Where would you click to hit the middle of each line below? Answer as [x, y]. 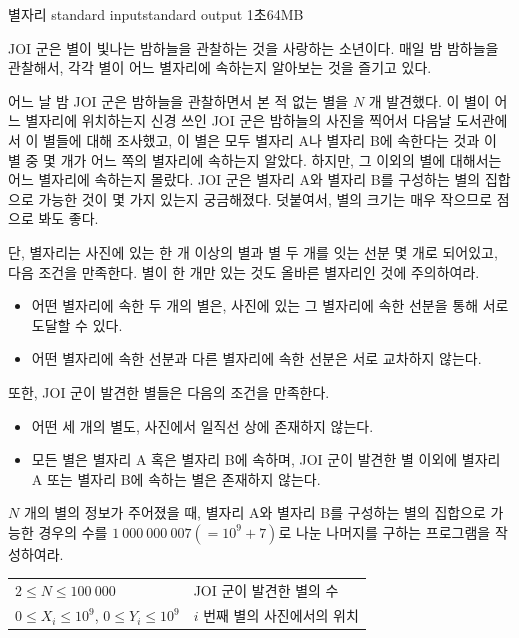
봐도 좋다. [68, 218]
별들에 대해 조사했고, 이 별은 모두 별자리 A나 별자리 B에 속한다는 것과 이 [270, 139]
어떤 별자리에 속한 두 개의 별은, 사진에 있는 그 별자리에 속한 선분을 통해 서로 [270, 305]
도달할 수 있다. [77, 324]
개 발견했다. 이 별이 [429, 100]
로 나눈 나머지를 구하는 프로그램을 [384, 531]
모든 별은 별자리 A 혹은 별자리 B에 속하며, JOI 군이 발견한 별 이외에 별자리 [266, 459]
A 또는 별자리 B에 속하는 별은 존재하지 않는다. [176, 478]
